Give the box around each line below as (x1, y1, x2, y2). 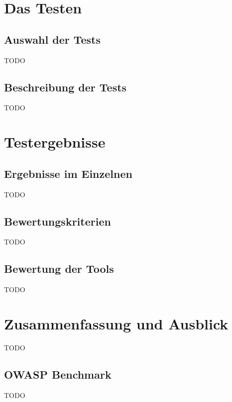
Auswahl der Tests (4, 31, 101, 47)
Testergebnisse (4, 132, 106, 152)
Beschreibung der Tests (4, 79, 127, 94)
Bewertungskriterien (4, 213, 111, 229)
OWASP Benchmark (4, 366, 112, 382)
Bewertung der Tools (4, 261, 114, 276)
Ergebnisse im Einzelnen (4, 165, 132, 181)
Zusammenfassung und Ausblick (4, 313, 229, 333)
